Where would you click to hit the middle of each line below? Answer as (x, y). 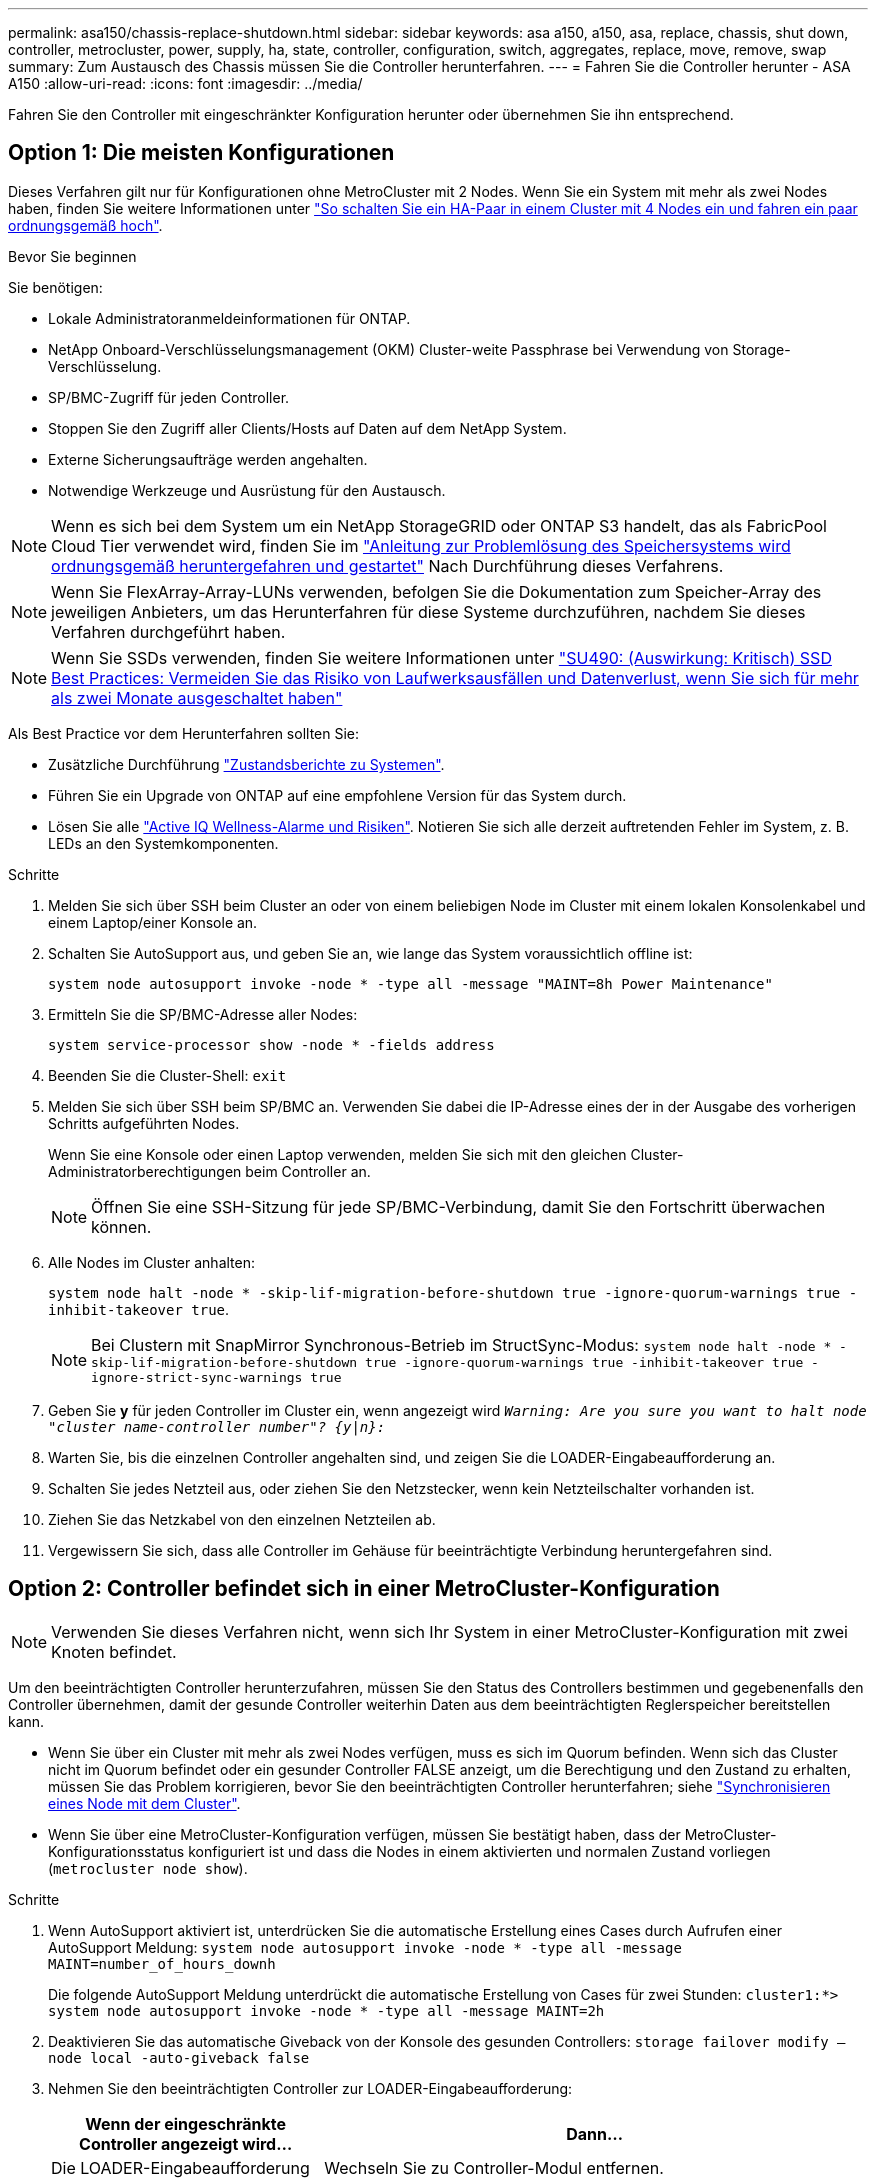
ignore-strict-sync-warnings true (216, 1377)
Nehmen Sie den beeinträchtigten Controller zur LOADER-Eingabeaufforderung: (310, 2088)
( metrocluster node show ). (148, 1868)
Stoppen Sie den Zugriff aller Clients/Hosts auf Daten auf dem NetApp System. (307, 428)
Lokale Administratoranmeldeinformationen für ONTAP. (229, 318)
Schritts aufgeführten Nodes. (144, 1123)
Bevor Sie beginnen (72, 256)
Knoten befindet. (114, 1651)
